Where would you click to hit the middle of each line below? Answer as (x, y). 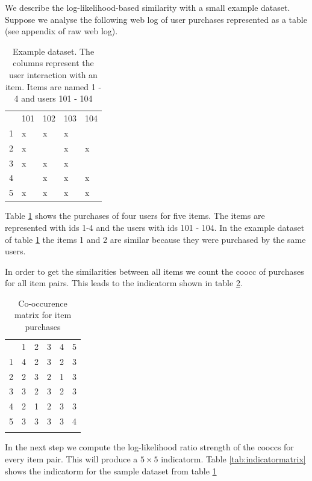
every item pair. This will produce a (71, 459)
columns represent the (53, 63)
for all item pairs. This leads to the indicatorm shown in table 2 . (124, 283)
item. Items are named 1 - (53, 86)
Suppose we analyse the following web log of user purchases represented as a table (156, 19)
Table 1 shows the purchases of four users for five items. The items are (135, 216)
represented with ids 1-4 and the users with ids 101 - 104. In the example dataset (155, 227)
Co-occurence (43, 303)
